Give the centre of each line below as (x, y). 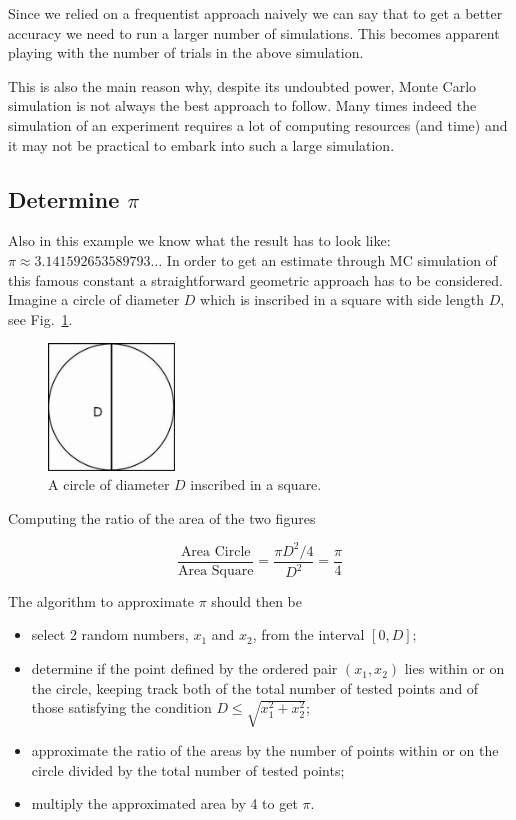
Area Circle (215, 551)
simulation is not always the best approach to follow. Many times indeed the (242, 105)
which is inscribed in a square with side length (342, 299)
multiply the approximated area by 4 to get (164, 803)
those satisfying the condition (121, 707)
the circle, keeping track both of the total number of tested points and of (255, 687)
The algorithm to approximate (101, 600)
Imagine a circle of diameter (94, 299)
